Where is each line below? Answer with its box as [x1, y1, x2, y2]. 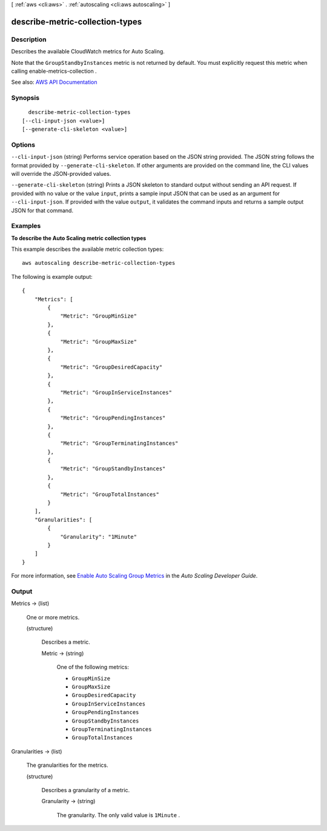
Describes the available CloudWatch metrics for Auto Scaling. [11, 48, 165, 55]
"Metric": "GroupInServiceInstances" [60, 389, 173, 396]
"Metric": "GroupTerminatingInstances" [60, 440, 179, 447]
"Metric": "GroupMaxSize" [60, 338, 137, 345]
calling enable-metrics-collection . [11, 67, 97, 75]
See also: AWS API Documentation [11, 79, 97, 86]
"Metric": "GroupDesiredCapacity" [60, 364, 163, 370]
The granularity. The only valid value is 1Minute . [56, 811, 180, 818]
